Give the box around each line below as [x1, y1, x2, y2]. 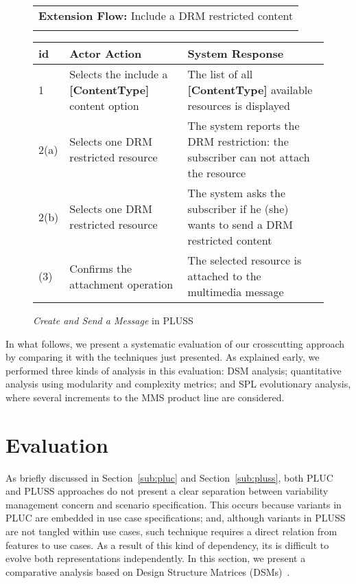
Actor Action [69, 45, 142, 61]
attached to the [187, 268, 261, 284]
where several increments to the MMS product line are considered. [5, 390, 285, 404]
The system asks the [187, 185, 286, 201]
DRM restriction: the [187, 133, 289, 149]
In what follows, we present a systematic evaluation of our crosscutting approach [5, 336, 345, 350]
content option [69, 98, 139, 113]
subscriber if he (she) [187, 201, 289, 216]
